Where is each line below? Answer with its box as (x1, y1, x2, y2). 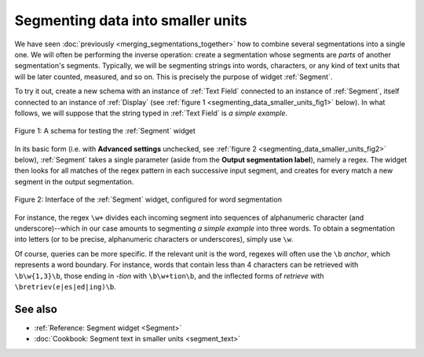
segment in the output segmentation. (14, 177, 134, 186)
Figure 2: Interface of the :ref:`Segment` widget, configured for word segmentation (14, 195, 283, 204)
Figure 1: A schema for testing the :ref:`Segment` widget (14, 126, 196, 136)
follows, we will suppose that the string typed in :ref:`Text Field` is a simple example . (14, 108, 288, 118)
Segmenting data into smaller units (14, 12, 247, 29)
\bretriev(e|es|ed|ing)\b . (14, 282, 117, 291)
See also (14, 302, 58, 315)
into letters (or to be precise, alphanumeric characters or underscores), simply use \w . (14, 235, 294, 244)
